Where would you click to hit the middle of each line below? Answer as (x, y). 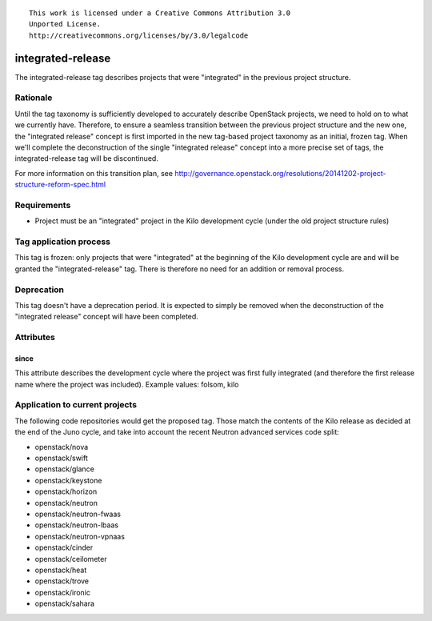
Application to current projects (76, 405)
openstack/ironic (63, 592)
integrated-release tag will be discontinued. (87, 158)
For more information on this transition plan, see (94, 173)
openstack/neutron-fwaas (78, 514)
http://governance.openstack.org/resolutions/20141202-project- (281, 173)
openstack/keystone (68, 480)
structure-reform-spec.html (60, 185)
